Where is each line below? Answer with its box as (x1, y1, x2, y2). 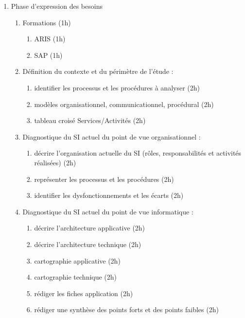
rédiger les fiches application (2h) (34, 288, 133, 298)
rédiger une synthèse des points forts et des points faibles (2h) (34, 304, 219, 315)
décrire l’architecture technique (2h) (34, 239, 141, 249)
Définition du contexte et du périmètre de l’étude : (22, 66, 174, 76)
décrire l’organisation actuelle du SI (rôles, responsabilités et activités (34, 148, 242, 158)
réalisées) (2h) (34, 157, 76, 167)
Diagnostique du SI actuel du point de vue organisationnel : (22, 131, 201, 141)
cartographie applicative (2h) (34, 255, 121, 265)
